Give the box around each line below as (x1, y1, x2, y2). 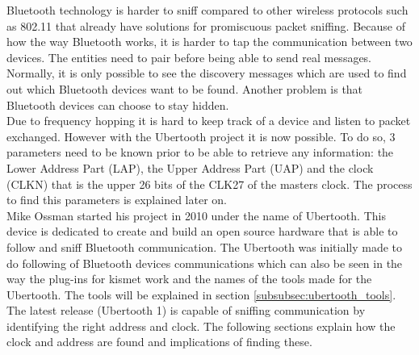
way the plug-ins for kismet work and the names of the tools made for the (6, 270, 372, 287)
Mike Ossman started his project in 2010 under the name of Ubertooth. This (6, 207, 386, 223)
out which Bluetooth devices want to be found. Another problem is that (6, 80, 363, 97)
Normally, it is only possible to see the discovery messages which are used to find (6, 65, 407, 81)
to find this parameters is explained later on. (6, 191, 227, 208)
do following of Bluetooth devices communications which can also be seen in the (6, 254, 403, 271)
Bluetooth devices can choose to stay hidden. (6, 96, 229, 113)
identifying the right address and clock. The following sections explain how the (6, 317, 396, 334)
